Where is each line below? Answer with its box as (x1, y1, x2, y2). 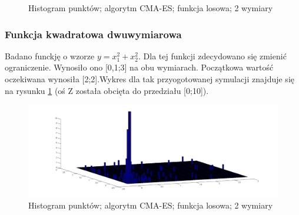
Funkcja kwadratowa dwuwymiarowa (5, 26, 182, 41)
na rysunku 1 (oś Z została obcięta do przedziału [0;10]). (5, 84, 209, 96)
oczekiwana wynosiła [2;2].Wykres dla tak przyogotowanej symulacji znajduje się (5, 73, 294, 85)
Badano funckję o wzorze (5, 49, 95, 62)
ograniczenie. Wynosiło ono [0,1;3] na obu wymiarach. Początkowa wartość (5, 61, 274, 73)
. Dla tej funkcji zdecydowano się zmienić (138, 49, 287, 62)
